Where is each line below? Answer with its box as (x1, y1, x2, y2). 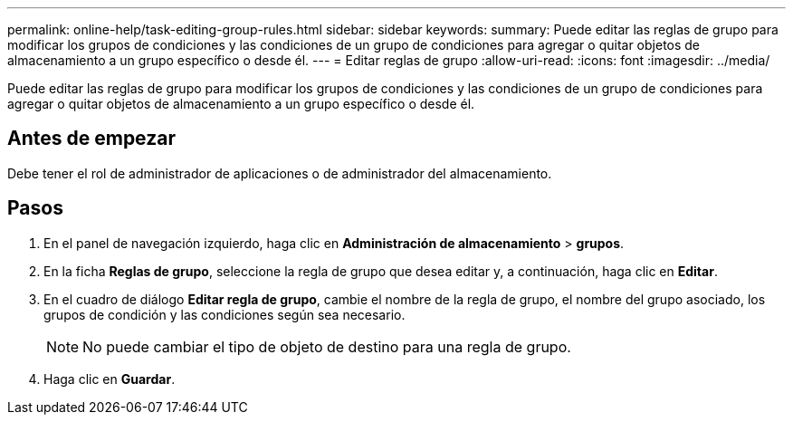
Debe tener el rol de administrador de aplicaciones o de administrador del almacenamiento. (7, 165, 552, 181)
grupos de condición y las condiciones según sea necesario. (43, 306, 406, 322)
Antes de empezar (7, 127, 176, 150)
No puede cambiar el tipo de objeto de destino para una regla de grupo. (82, 337, 571, 356)
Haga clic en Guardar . (43, 370, 176, 387)
